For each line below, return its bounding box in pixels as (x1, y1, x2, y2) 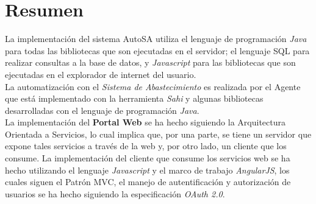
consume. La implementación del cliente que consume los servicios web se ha (5, 152, 290, 164)
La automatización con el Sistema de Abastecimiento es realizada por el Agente (5, 80, 301, 93)
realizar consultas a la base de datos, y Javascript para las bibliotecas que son (5, 56, 296, 69)
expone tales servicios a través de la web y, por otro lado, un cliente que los (5, 139, 287, 152)
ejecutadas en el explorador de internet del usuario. (5, 68, 196, 80)
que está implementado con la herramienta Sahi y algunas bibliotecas (5, 92, 264, 105)
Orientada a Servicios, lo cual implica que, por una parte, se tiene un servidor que (5, 127, 312, 140)
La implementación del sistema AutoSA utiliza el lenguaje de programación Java (5, 32, 307, 45)
